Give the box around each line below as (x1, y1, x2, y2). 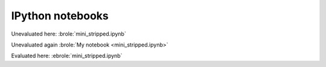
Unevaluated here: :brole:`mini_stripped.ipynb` (11, 30, 126, 37)
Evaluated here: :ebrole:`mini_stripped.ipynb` (11, 52, 123, 60)
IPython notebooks (11, 9, 109, 22)
